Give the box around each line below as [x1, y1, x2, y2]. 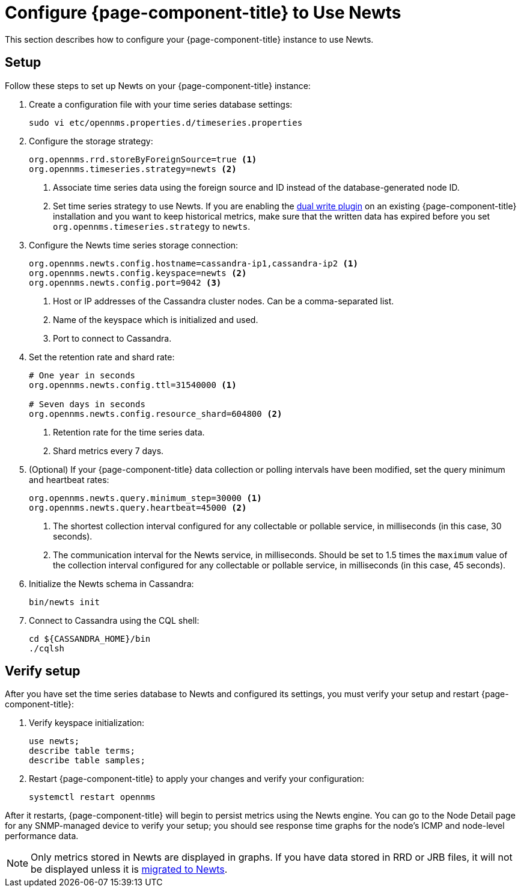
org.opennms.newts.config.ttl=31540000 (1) [29, 380, 237, 390]
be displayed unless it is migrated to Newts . [31, 863, 228, 876]
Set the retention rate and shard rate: [29, 351, 175, 362]
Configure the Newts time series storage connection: [29, 239, 239, 250]
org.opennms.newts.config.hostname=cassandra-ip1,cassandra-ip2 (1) [29, 258, 358, 268]
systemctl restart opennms [29, 792, 156, 802]
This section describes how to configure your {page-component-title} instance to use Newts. [5, 34, 374, 45]
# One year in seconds [29, 370, 136, 380]
